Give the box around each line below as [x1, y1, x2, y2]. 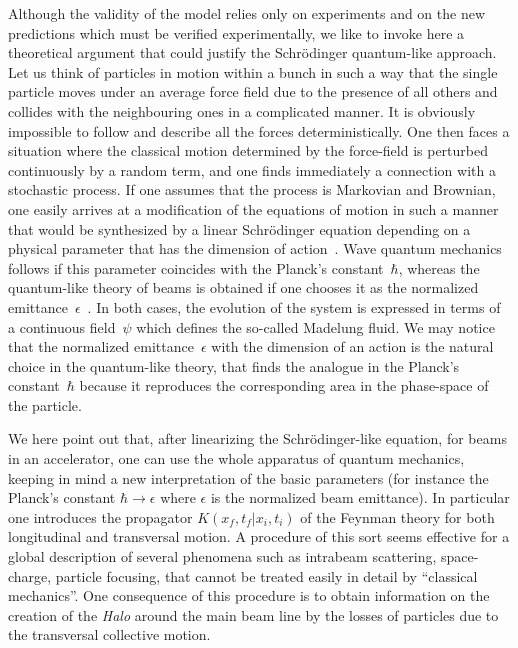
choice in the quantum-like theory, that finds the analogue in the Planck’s [8, 355, 460, 376]
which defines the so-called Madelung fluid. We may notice [136, 316, 495, 337]
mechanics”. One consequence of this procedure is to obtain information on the [8, 585, 490, 606]
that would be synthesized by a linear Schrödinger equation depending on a [8, 218, 471, 239]
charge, [8, 565, 52, 586]
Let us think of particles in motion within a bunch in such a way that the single [8, 61, 498, 82]
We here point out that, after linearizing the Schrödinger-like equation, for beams [8, 428, 507, 449]
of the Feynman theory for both [300, 506, 495, 527]
